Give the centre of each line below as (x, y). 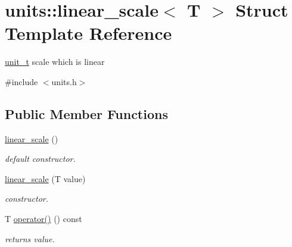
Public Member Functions (86, 113)
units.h (64, 81)
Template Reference (88, 33)
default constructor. (40, 159)
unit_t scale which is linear (55, 62)
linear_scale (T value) (45, 178)
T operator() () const (44, 219)
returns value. (30, 238)
